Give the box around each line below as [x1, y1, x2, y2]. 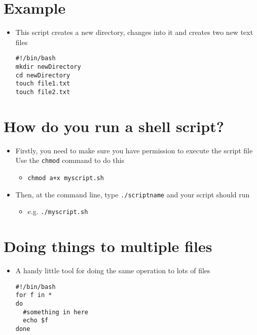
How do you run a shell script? [4, 115, 224, 136]
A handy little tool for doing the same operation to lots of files [15, 265, 210, 276]
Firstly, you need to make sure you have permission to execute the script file [15, 145, 253, 155]
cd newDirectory [15, 71, 70, 79]
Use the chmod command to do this [15, 155, 125, 165]
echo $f [23, 317, 49, 324]
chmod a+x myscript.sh [27, 174, 104, 182]
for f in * [15, 291, 52, 299]
